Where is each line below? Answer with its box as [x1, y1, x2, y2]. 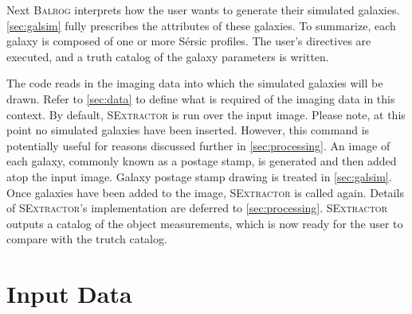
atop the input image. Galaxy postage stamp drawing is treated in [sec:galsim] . [6, 168, 392, 184]
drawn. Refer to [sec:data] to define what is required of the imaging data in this [6, 90, 395, 107]
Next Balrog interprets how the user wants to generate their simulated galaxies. [6, 2, 400, 17]
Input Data [6, 277, 132, 310]
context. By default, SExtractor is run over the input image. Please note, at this [6, 106, 406, 122]
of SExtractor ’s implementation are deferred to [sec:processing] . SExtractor [6, 200, 387, 216]
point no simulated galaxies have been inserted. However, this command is [6, 122, 370, 138]
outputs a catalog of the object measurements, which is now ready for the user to [6, 215, 403, 231]
